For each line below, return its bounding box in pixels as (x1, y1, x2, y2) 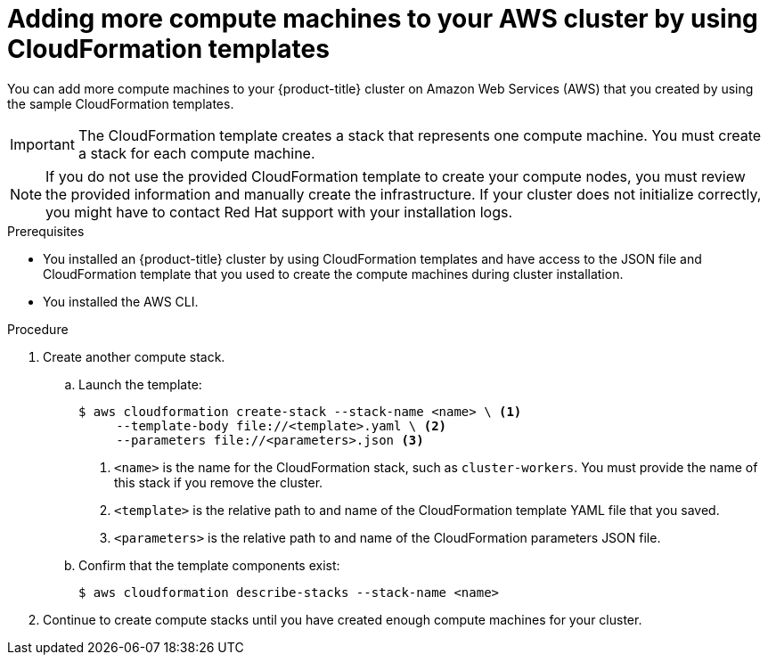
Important (10, 135, 75, 153)
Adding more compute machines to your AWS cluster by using (7, 4, 758, 34)
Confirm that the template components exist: (78, 557, 340, 573)
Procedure (7, 321, 69, 337)
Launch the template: (78, 376, 202, 392)
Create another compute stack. (43, 348, 225, 364)
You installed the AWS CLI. (43, 293, 199, 309)
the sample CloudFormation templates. (7, 95, 234, 111)
